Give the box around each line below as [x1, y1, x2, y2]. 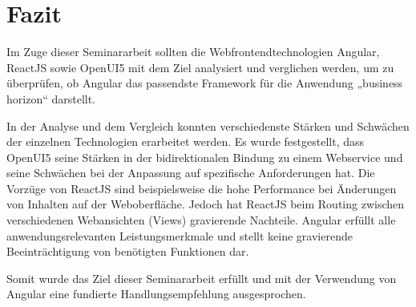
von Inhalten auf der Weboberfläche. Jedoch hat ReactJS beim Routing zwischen [6, 196, 405, 212]
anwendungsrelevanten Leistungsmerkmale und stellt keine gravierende [6, 227, 353, 244]
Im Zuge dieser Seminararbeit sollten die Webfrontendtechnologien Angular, [6, 43, 380, 60]
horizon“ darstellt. [6, 90, 96, 107]
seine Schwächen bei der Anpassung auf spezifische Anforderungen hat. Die [6, 164, 375, 181]
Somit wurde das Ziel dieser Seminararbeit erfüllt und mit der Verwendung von [6, 269, 397, 286]
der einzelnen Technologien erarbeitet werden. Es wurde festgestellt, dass [6, 133, 365, 150]
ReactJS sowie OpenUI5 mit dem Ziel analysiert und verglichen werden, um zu [6, 59, 394, 75]
